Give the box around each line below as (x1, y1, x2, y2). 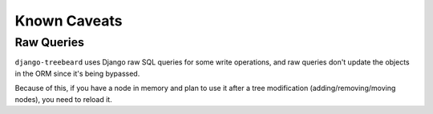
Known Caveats (14, 12, 123, 29)
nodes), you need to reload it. (14, 94, 112, 104)
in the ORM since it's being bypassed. (14, 69, 140, 78)
